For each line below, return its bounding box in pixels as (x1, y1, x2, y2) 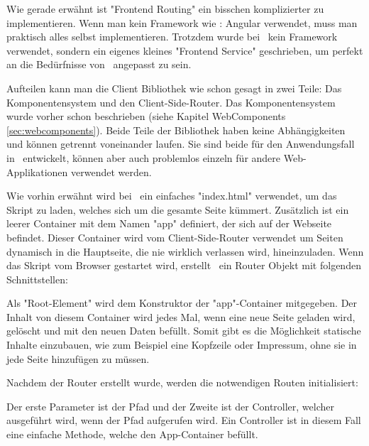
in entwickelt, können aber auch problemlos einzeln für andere (6, 150, 281, 165)
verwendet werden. (71, 164, 152, 179)
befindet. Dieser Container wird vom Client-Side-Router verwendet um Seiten (6, 229, 343, 244)
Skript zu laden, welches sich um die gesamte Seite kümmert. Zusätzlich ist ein (6, 202, 349, 217)
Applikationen (6, 164, 68, 179)
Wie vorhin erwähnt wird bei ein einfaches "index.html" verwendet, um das (6, 188, 337, 203)
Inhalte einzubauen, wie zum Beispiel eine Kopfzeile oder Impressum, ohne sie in (6, 337, 357, 352)
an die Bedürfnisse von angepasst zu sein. (6, 57, 192, 72)
